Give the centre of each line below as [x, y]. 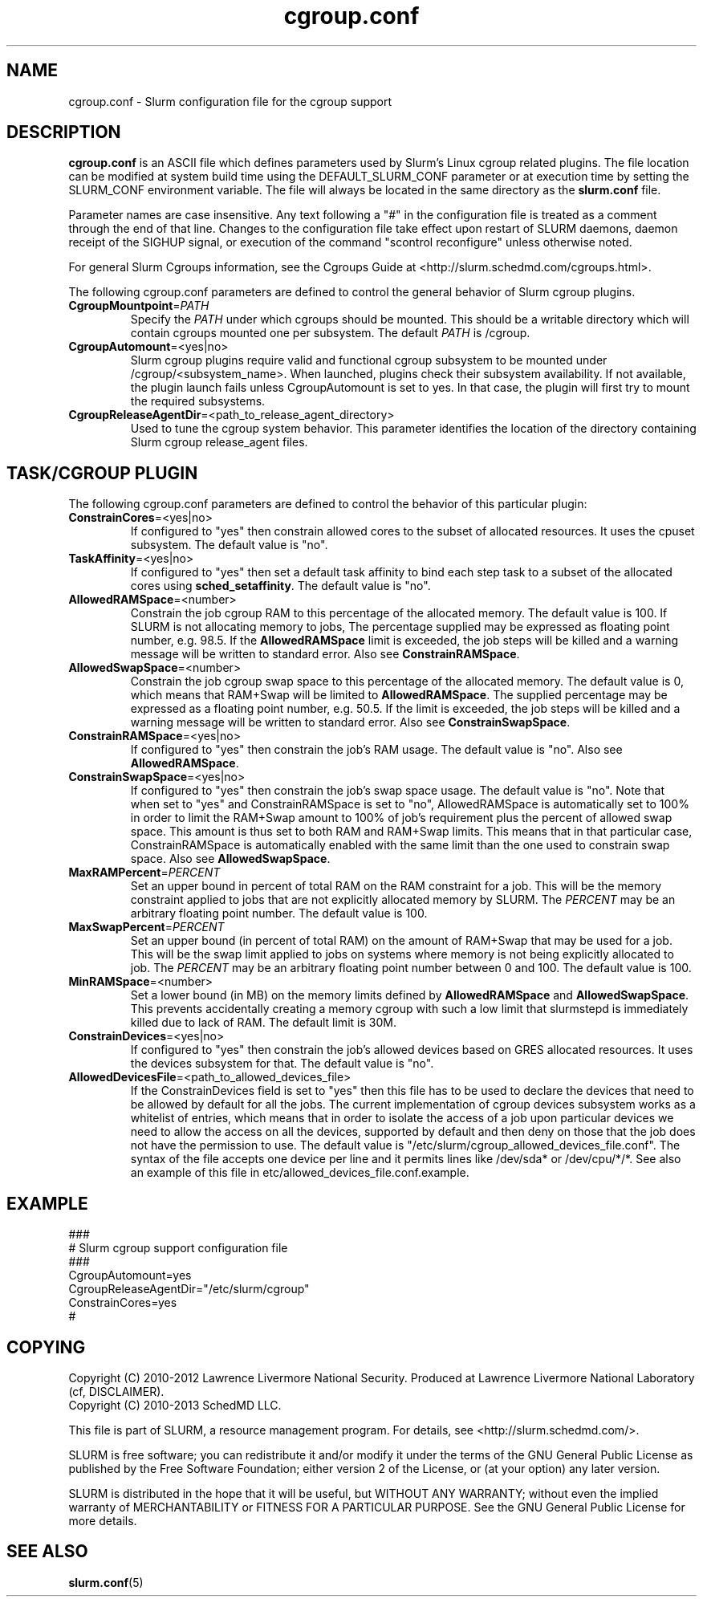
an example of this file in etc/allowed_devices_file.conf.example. [300, 1173]
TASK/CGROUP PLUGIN [102, 473]
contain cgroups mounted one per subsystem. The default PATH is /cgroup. [330, 333]
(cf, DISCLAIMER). [116, 1391]
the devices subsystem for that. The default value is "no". [282, 1064]
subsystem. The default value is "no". [229, 545]
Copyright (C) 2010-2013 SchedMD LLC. [175, 1405]
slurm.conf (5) [106, 1582]
